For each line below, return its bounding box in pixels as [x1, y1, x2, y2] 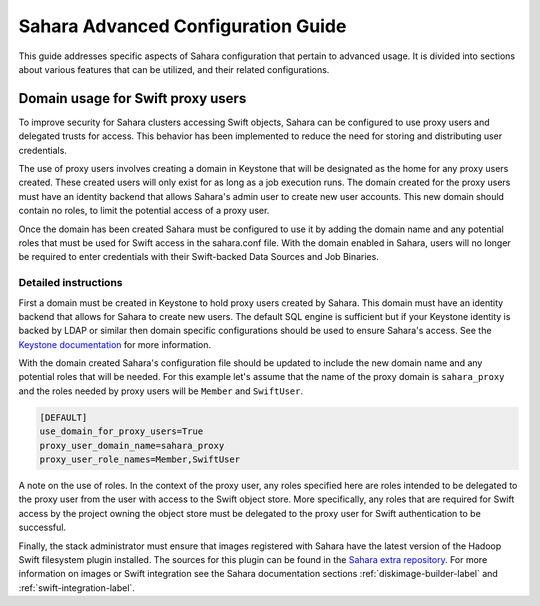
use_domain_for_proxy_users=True [39, 426, 204, 437]
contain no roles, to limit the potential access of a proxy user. [18, 205, 270, 217]
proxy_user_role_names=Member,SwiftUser [39, 454, 240, 465]
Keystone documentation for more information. [18, 338, 212, 350]
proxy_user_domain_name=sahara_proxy [39, 440, 225, 451]
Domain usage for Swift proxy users [18, 90, 247, 107]
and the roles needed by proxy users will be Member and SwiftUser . [18, 385, 304, 397]
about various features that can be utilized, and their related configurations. [18, 63, 330, 75]
